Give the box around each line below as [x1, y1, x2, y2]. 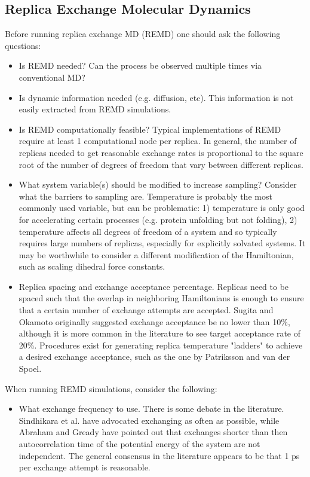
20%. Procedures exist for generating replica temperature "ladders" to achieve [19, 338, 303, 351]
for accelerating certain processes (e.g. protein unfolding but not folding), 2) [19, 213, 297, 225]
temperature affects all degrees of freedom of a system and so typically [19, 225, 277, 237]
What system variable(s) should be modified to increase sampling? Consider [19, 178, 297, 191]
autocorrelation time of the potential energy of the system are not [19, 438, 260, 450]
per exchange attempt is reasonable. [19, 461, 151, 473]
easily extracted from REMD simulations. [19, 103, 171, 115]
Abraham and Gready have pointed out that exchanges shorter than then [19, 426, 288, 438]
